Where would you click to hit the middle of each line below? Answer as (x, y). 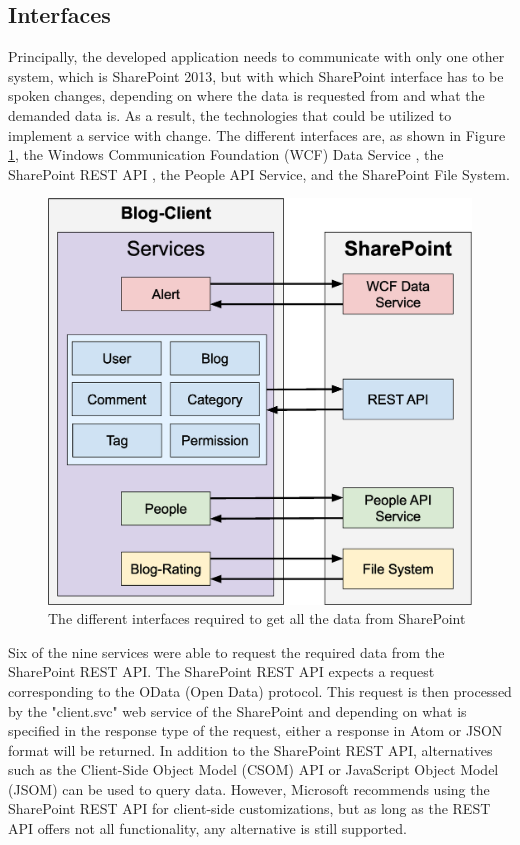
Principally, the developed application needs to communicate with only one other (256, 56)
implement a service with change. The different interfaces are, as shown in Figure (257, 134)
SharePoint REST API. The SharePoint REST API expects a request (221, 671)
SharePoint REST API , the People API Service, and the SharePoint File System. (259, 173)
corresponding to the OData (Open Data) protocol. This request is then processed (260, 690)
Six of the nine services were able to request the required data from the (226, 651)
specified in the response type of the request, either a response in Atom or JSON (255, 730)
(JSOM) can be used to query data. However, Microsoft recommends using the (249, 788)
